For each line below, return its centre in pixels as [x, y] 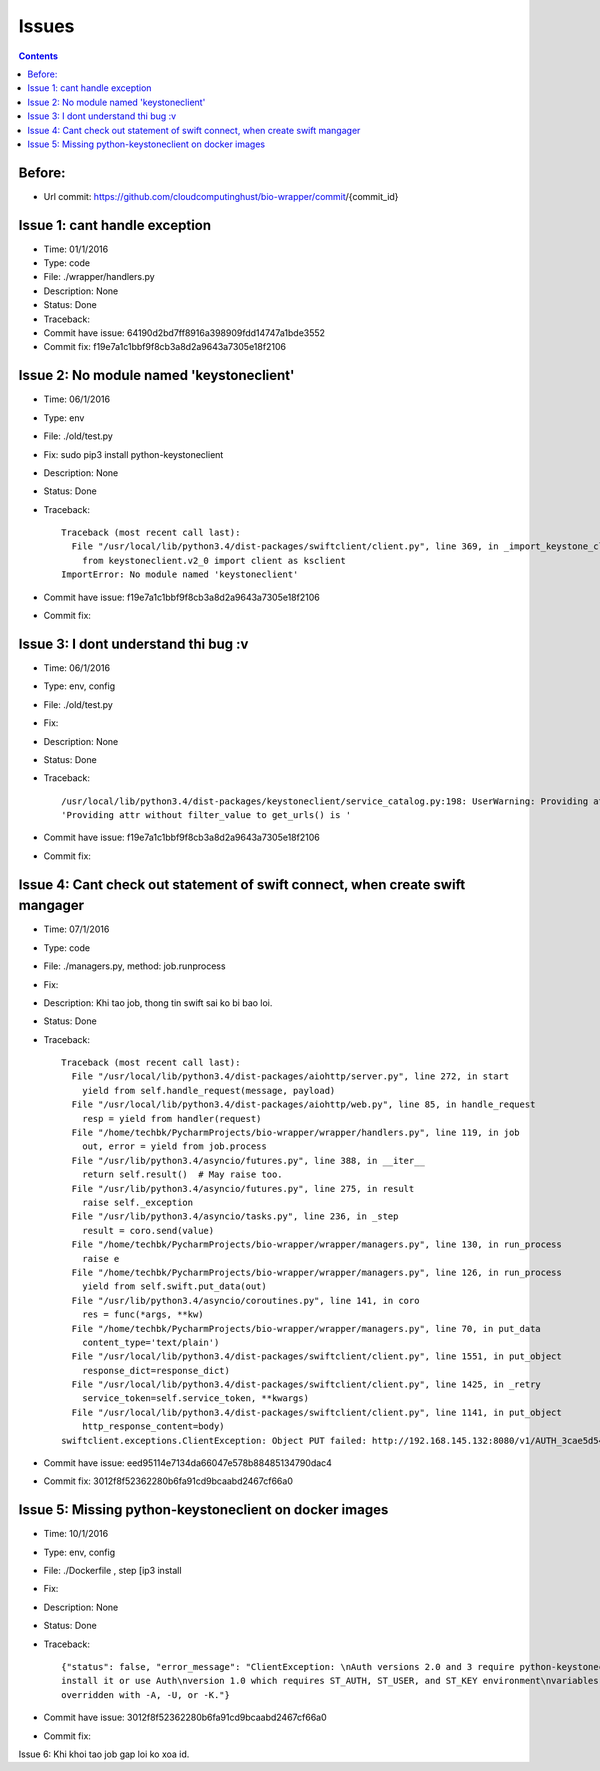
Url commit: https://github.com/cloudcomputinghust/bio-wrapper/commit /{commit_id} [221, 196]
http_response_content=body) [153, 1426]
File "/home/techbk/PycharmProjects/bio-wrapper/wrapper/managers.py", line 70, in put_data [306, 1328]
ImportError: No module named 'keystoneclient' [180, 574]
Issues [46, 26]
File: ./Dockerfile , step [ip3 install [112, 1571]
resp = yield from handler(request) [171, 1118]
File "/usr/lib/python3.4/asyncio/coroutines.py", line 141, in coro [245, 1300]
